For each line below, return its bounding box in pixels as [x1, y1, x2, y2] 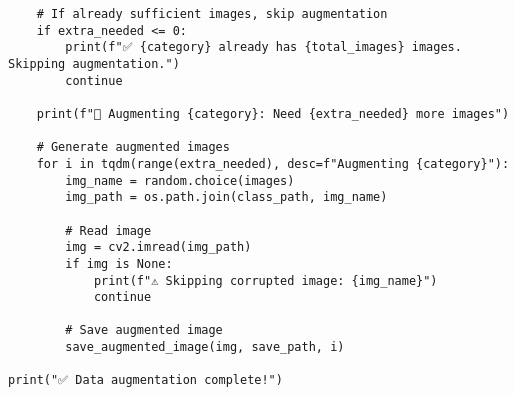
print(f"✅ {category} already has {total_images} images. [65, 40, 462, 55]
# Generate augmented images [36, 140, 230, 155]
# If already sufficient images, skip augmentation [36, 7, 388, 21]
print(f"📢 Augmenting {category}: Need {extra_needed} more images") [36, 106, 510, 121]
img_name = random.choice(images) [65, 173, 295, 188]
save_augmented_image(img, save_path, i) [65, 340, 345, 355]
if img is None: [65, 256, 173, 271]
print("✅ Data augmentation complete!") [8, 373, 283, 388]
